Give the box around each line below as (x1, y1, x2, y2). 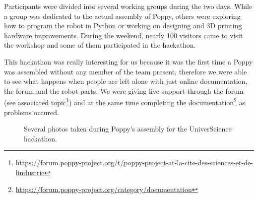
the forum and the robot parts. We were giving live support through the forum (4, 85, 244, 96)
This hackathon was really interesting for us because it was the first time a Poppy (4, 56, 253, 66)
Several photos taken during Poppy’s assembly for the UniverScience (24, 124, 232, 134)
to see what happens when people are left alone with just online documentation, (4, 76, 248, 86)
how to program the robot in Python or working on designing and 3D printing (4, 20, 242, 31)
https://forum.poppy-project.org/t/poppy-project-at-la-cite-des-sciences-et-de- (15, 157, 253, 168)
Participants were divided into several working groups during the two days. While (4, 1, 253, 11)
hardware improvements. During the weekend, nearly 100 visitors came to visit (4, 30, 243, 40)
